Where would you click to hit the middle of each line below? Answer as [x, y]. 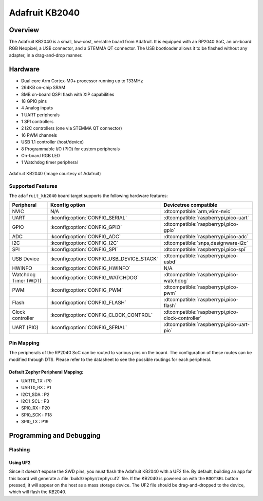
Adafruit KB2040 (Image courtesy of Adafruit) [55, 173]
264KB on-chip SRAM [43, 88]
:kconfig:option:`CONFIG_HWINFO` [91, 268]
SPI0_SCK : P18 [37, 415]
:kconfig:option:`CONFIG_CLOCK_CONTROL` [102, 315]
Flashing [19, 450]
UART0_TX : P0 [37, 381]
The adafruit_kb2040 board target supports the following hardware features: [88, 196]
